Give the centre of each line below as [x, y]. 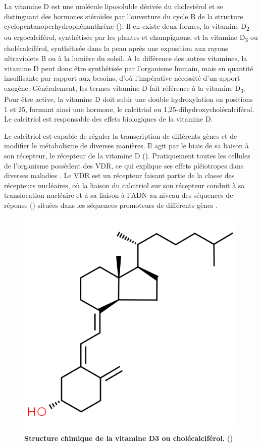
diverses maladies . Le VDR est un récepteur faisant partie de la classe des [119, 175]
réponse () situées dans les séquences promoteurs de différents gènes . [111, 205]
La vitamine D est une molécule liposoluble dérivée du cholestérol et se [114, 6]
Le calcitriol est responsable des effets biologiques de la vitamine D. [109, 119]
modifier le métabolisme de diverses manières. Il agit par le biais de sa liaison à [126, 146]
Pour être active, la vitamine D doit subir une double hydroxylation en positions [128, 99]
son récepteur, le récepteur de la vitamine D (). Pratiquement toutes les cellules [127, 155]
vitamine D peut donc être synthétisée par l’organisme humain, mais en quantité [129, 68]
